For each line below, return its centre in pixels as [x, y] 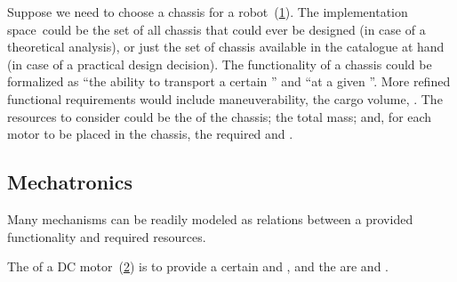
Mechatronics [70, 182]
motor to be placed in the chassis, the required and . [150, 134]
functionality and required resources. [107, 236]
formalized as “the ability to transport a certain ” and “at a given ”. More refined [229, 81]
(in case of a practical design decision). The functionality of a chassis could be [220, 64]
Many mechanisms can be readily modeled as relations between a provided [210, 218]
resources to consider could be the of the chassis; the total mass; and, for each [220, 116]
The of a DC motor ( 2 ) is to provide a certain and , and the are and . [198, 266]
